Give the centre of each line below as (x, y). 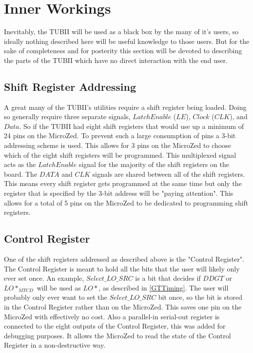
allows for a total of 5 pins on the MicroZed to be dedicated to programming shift (126, 202)
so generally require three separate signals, (67, 116)
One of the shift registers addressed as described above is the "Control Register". (124, 259)
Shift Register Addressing (70, 86)
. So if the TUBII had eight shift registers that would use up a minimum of (132, 126)
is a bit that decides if (168, 278)
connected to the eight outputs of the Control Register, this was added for (115, 326)
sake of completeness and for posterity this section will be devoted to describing (123, 51)
